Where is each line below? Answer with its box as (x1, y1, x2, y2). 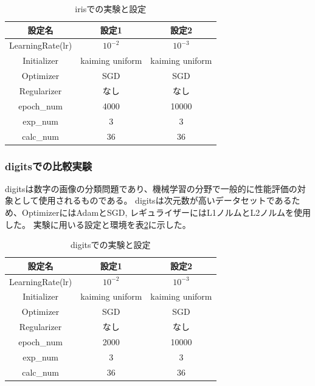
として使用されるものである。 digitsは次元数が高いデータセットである (13, 194, 292, 207)
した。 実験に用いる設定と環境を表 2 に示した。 (5, 218, 191, 230)
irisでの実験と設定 (75, 2, 147, 15)
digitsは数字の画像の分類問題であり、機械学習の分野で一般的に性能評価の (5, 182, 297, 195)
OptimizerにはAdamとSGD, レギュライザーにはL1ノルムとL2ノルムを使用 (21, 206, 311, 218)
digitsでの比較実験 (5, 158, 92, 173)
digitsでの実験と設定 (71, 238, 151, 251)
